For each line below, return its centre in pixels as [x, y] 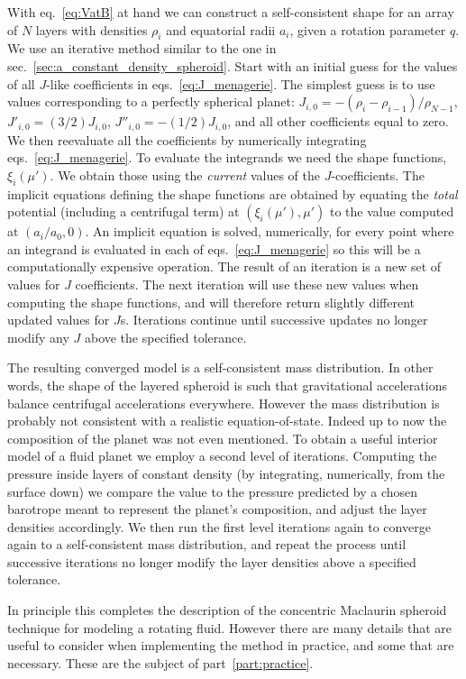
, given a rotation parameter [368, 29]
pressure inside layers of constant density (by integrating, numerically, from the [226, 473]
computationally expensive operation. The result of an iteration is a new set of [224, 266]
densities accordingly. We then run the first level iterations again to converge [219, 526]
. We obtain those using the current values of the [185, 174]
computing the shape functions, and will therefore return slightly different [211, 302]
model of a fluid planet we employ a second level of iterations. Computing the [222, 456]
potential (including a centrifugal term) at [123, 211]
